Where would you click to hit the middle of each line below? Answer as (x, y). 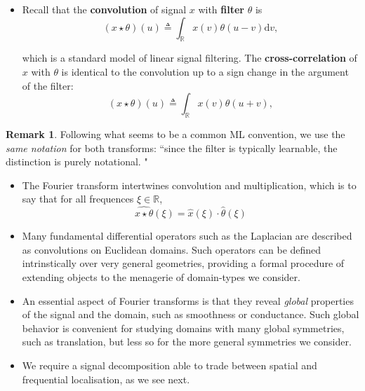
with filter (221, 9)
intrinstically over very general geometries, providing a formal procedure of (183, 263)
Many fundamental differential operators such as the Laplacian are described (187, 236)
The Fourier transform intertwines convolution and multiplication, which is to (189, 185)
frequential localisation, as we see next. (106, 379)
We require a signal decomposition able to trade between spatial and (170, 365)
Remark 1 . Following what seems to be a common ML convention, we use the (175, 133)
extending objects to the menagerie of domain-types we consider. (161, 276)
